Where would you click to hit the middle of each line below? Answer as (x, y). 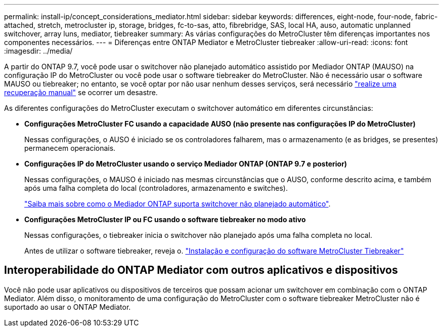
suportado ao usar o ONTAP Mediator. (68, 307)
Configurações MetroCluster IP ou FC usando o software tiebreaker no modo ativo (165, 219)
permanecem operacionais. (70, 148)
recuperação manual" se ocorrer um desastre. (81, 92)
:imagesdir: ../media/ (38, 51)
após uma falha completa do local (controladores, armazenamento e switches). (156, 188)
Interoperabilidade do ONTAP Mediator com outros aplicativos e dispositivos (201, 270)
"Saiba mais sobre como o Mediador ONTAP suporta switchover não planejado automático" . (178, 204)
